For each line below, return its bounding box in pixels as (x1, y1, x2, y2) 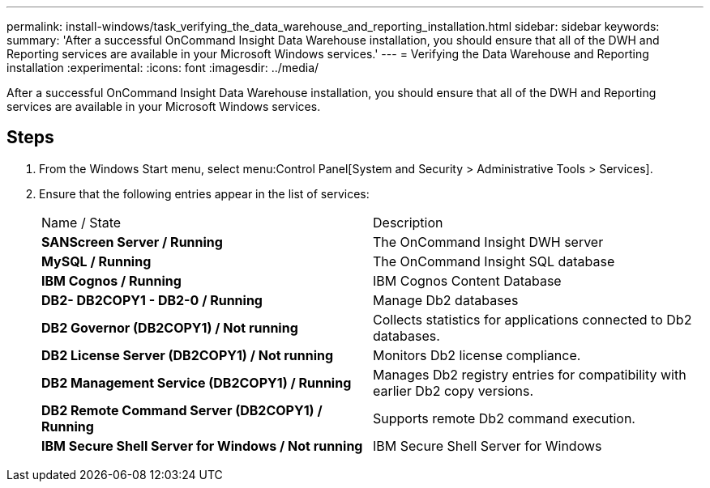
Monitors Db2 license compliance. (373, 346, 581, 363)
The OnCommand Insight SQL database (373, 252, 615, 269)
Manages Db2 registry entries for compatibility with (373, 366, 686, 383)
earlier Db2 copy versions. (373, 382, 534, 399)
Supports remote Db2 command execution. (373, 409, 635, 426)
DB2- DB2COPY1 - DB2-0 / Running (41, 291, 263, 308)
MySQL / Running (41, 252, 152, 269)
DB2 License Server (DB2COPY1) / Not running (41, 346, 334, 363)
